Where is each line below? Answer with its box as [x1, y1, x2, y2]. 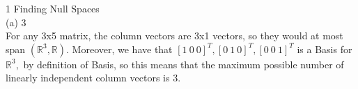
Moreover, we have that [72, 41, 173, 56]
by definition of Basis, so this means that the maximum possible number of [23, 57, 344, 71]
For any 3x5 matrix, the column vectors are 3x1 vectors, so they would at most [6, 28, 343, 43]
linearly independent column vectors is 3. [6, 70, 181, 85]
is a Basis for [297, 41, 352, 56]
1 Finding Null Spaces [6, 1, 100, 15]
